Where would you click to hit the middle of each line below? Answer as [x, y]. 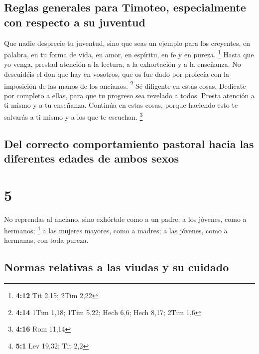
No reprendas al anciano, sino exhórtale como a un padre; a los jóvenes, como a [125, 219]
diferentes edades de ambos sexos [92, 158]
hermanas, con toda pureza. [46, 240]
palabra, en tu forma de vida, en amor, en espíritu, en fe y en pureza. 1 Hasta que [129, 54]
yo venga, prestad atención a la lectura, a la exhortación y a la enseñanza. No [123, 64]
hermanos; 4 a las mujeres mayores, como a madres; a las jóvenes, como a [116, 230]
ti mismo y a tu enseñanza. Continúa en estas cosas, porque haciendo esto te [121, 105]
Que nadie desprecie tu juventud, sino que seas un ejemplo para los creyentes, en [127, 43]
